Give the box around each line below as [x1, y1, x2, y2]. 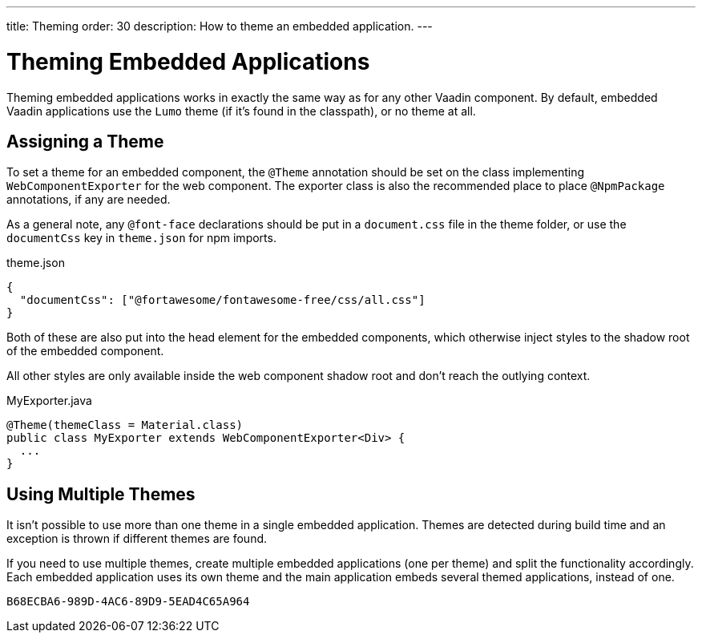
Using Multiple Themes [6, 483, 196, 504]
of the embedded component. [6, 344, 164, 358]
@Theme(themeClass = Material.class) [6, 419, 244, 432]
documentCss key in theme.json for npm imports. [6, 231, 276, 245]
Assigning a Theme [6, 131, 164, 152]
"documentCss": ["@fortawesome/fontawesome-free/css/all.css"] [19, 293, 426, 307]
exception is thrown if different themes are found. [6, 532, 268, 546]
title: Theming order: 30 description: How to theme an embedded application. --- [6, 19, 433, 33]
